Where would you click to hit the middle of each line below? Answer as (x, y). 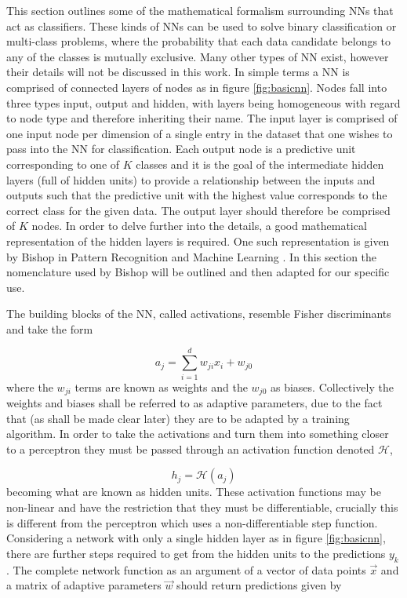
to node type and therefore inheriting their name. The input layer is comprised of (202, 118)
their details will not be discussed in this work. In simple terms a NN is (178, 72)
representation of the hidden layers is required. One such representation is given (198, 241)
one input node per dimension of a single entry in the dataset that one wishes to (200, 133)
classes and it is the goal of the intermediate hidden (260, 164)
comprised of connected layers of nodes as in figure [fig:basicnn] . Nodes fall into (197, 87)
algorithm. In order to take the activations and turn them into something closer (198, 434)
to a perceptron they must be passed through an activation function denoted (191, 448)
